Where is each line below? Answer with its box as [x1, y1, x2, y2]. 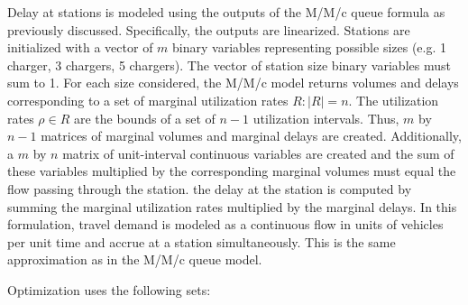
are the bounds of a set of [73, 108, 216, 127]
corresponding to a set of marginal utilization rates [7, 90, 289, 109]
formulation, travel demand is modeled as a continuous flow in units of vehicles [7, 215, 444, 234]
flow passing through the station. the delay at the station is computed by [7, 179, 412, 198]
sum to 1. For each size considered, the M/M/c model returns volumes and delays [7, 73, 459, 92]
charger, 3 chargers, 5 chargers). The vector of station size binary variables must [7, 55, 451, 74]
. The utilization [348, 90, 439, 109]
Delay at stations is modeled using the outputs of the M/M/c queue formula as [7, 3, 445, 21]
